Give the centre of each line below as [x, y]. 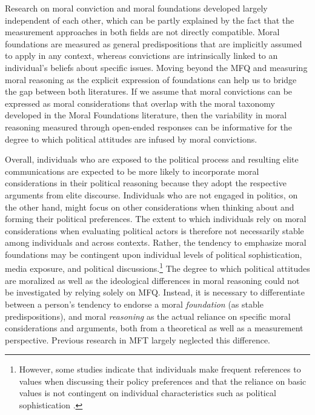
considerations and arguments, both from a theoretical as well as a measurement [154, 328]
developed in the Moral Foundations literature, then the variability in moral [146, 115]
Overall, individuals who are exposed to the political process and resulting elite [152, 159]
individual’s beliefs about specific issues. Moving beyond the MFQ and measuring [156, 67]
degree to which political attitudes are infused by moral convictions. [131, 139]
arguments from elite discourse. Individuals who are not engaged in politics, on [151, 194]
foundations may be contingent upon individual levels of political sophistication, [154, 254]
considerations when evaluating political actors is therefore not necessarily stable [154, 230]
